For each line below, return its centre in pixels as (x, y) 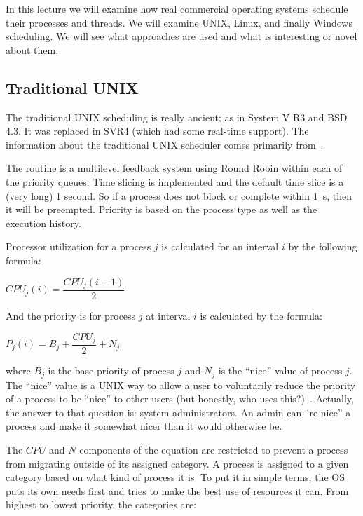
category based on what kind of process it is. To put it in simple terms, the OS (175, 477)
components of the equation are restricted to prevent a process (214, 449)
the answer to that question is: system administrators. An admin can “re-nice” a (178, 412)
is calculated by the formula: (261, 315)
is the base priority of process (111, 371)
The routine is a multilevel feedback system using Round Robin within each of (174, 168)
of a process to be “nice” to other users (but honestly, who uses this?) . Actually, (180, 399)
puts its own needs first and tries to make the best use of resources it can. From (177, 490)
